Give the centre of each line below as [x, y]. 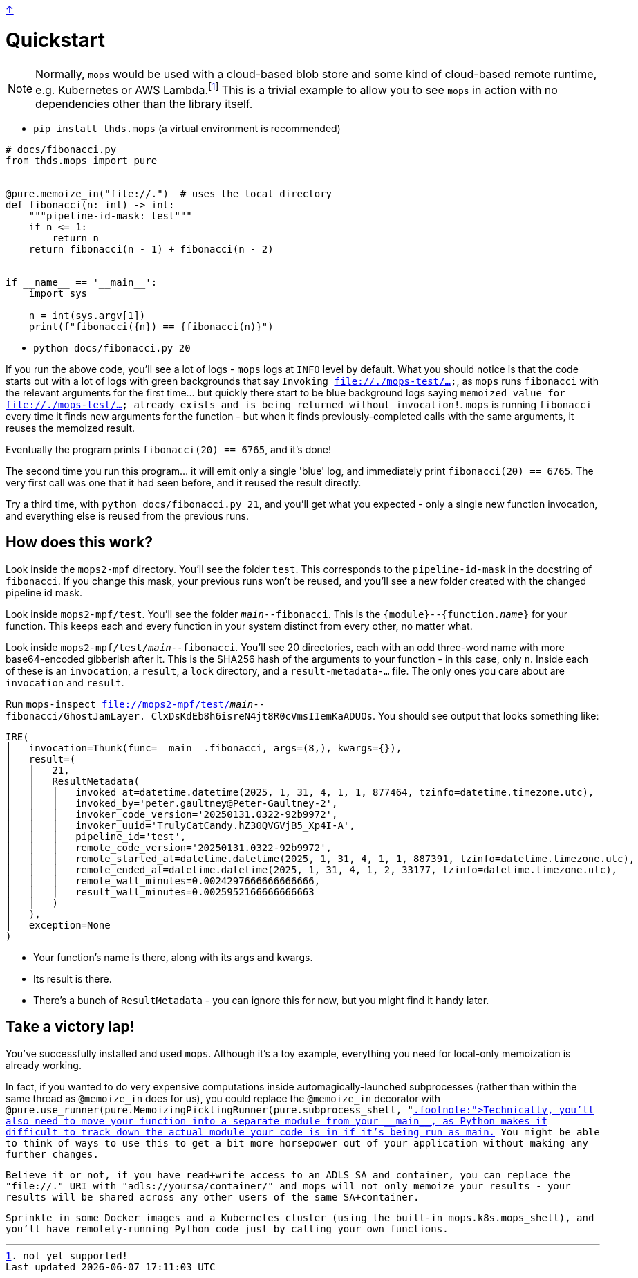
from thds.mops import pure [82, 160]
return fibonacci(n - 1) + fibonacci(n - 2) [151, 249]
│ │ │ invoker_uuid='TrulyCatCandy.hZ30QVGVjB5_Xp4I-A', [180, 825]
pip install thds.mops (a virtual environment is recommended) [187, 128]
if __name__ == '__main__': [82, 282]
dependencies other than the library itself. [144, 103]
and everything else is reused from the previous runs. [127, 515]
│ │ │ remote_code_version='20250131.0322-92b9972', [169, 847]
